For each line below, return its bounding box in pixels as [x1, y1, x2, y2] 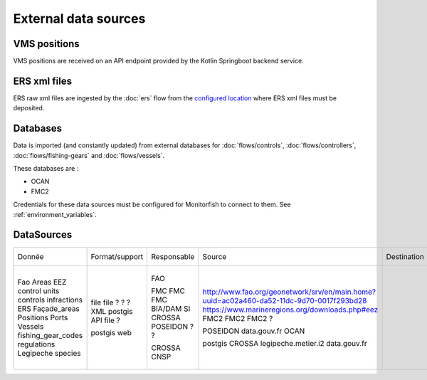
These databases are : [13, 164, 79, 173]
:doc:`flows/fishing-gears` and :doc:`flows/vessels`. [13, 151, 165, 159]
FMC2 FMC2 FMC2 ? [202, 313, 273, 323]
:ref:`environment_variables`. [13, 210, 97, 218]
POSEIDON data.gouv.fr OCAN [202, 326, 305, 336]
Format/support [90, 251, 144, 261]
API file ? [90, 315, 120, 325]
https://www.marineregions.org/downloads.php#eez [202, 305, 379, 315]
